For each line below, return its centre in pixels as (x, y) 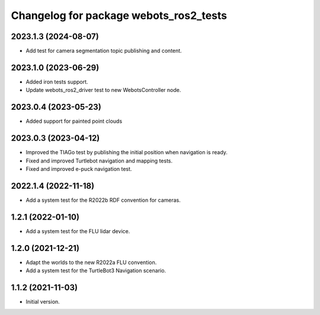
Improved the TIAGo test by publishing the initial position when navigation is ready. (127, 152)
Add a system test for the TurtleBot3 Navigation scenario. (96, 271)
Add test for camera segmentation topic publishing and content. (104, 51)
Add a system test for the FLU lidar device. (78, 231)
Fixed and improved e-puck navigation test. (79, 168)
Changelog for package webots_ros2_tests (119, 15)
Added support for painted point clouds (74, 121)
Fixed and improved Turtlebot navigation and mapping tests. (99, 161)
